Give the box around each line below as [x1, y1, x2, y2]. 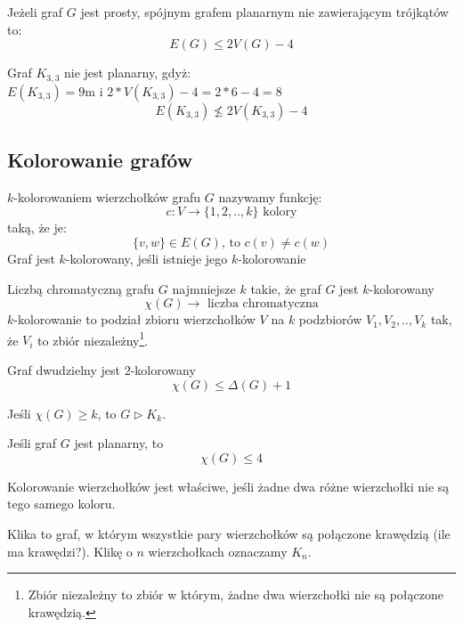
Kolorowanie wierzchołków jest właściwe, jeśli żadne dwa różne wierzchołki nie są [7, 476, 450, 495]
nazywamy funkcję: [218, 187, 322, 206]
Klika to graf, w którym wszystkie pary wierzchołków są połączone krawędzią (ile [7, 525, 451, 543]
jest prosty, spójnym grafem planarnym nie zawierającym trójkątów [80, 3, 449, 20]
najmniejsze [172, 279, 236, 297]
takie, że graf [250, 279, 321, 297]
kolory [263, 206, 297, 219]
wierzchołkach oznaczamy [148, 541, 288, 560]
